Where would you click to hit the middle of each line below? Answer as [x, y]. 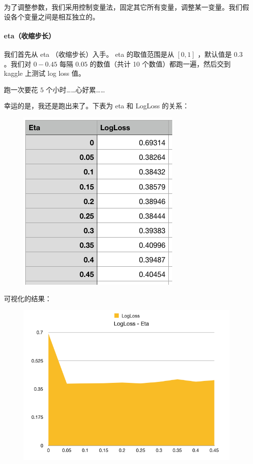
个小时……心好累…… [75, 89]
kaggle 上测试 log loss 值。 [45, 73]
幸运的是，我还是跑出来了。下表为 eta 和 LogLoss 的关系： [97, 106]
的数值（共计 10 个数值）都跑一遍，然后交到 [160, 63]
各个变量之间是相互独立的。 [55, 16]
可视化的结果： [28, 298]
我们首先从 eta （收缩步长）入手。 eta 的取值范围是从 [89, 54]
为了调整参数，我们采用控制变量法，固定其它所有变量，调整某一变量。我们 [123, 7]
